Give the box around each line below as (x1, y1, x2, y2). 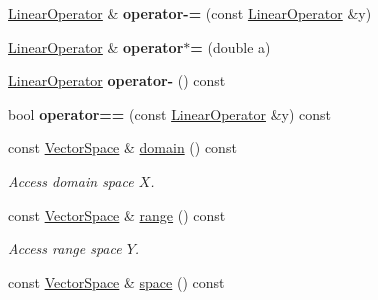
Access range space (8, 238, 122, 259)
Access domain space (8, 170, 134, 191)
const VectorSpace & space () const (8, 271, 225, 292)
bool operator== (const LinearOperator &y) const (8, 103, 331, 124)
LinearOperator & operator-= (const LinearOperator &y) (8, 3, 372, 23)
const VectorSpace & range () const (8, 204, 226, 225)
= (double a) (190, 36, 271, 57)
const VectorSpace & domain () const (8, 137, 237, 158)
